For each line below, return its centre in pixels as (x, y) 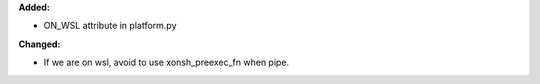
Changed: (39, 44)
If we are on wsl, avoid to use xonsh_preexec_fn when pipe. (166, 62)
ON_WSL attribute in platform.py (110, 26)
